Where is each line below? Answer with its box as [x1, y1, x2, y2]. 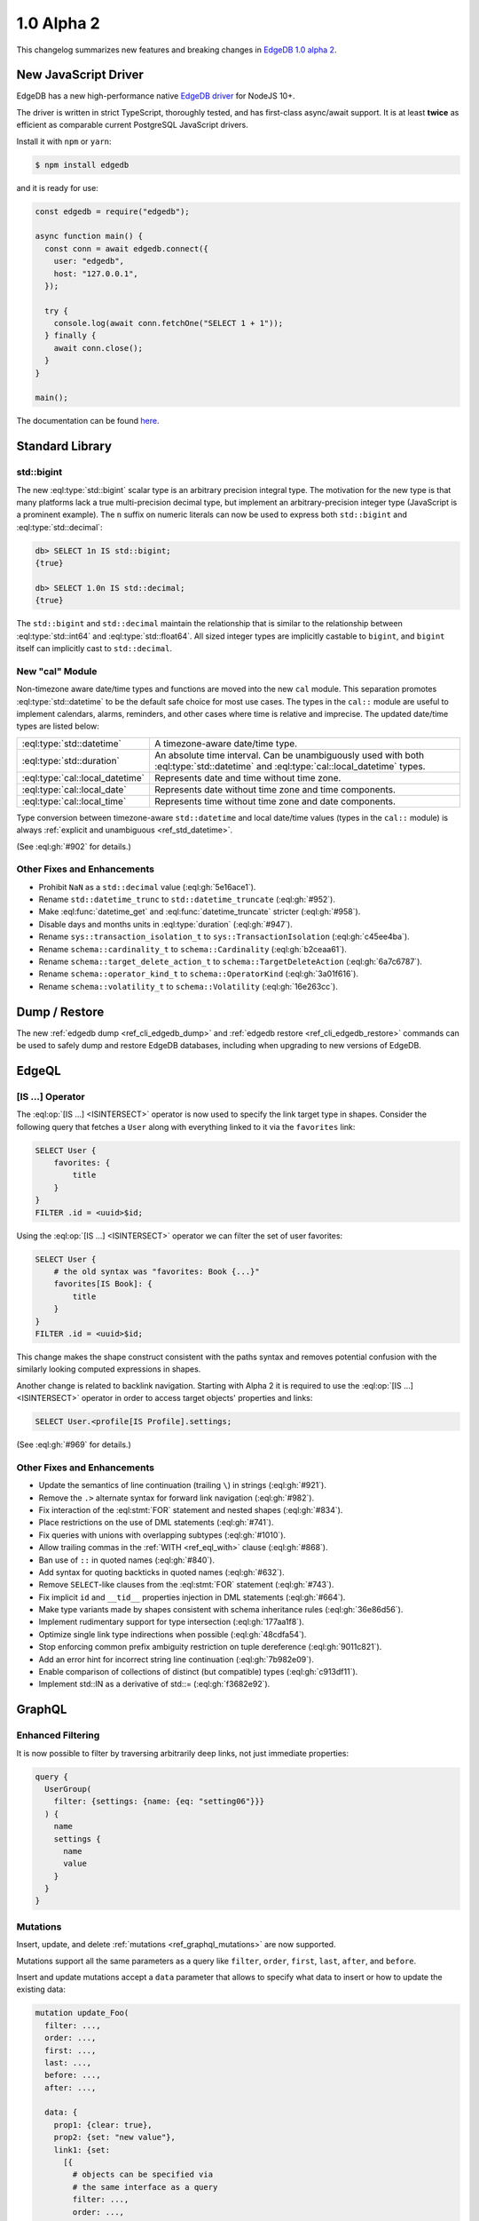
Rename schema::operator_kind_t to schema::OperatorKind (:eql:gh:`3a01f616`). [38, 968, 359, 979]
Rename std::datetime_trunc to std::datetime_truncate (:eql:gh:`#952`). [38, 894, 336, 905]
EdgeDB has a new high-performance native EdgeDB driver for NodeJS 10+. [16, 91, 295, 101]
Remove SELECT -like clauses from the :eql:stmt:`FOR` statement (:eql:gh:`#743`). [38, 1580, 334, 1590]
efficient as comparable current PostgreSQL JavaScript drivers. [16, 120, 248, 131]
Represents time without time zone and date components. [153, 795, 397, 808]
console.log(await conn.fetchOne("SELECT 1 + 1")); [53, 318, 284, 329]
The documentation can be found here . [16, 416, 160, 426]
